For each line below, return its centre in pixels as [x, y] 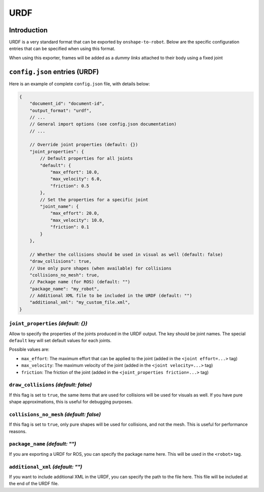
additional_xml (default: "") [46, 467]
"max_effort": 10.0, [75, 172]
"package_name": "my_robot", [65, 289]
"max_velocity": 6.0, [76, 179]
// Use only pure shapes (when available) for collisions [100, 268]
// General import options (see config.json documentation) [103, 124]
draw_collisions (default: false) [51, 385]
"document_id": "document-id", [67, 104]
